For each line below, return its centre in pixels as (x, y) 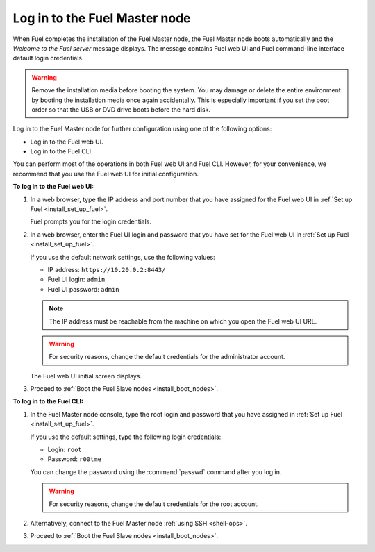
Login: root (65, 450)
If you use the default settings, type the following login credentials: (126, 437)
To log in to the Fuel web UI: (53, 187)
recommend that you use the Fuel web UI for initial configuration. (106, 174)
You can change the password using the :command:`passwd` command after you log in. (156, 471)
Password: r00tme (75, 459)
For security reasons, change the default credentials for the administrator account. (167, 357)
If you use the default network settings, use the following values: (123, 257)
